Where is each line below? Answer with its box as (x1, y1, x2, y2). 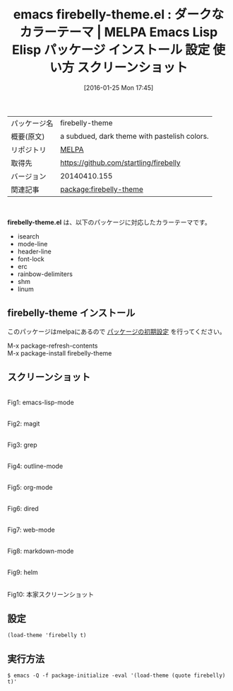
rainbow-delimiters (17, 270, 73, 278)
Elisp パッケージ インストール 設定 (11, 42, 210, 58)
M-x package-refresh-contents (7, 341, 98, 350)
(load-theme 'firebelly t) (7, 632, 87, 639)
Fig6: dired (7, 504, 39, 513)
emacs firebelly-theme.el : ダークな (13, 6, 225, 23)
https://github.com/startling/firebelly (59, 157, 181, 167)
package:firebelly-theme (59, 184, 143, 194)
